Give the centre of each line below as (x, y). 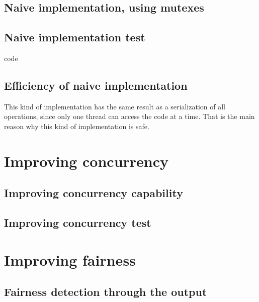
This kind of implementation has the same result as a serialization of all (115, 106)
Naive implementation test (75, 37)
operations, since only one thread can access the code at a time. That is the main (129, 116)
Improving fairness (70, 259)
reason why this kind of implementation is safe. (77, 126)
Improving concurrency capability (94, 193)
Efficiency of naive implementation (96, 85)
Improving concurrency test (78, 223)
